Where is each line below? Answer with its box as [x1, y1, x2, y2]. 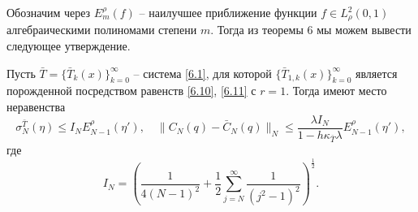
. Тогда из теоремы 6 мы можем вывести [210, 21, 412, 38]
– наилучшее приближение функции [139, 4, 317, 20]
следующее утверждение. [6, 37, 131, 54]
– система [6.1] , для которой [133, 64, 272, 81]
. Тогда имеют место [286, 82, 387, 99]
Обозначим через [6, 4, 91, 20]
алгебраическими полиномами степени [6, 21, 197, 38]
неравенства [6, 98, 66, 115]
